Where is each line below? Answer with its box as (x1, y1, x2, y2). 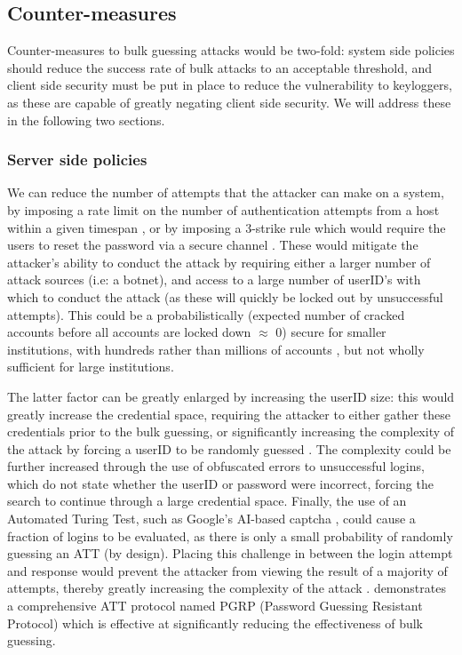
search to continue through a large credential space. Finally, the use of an (7, 491, 407, 510)
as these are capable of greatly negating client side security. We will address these (7, 92, 451, 111)
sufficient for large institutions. (7, 357, 174, 376)
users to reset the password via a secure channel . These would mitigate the (7, 236, 418, 254)
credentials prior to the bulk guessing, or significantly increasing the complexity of (7, 422, 455, 441)
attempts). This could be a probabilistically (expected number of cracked (7, 305, 405, 324)
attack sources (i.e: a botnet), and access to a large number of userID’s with (7, 270, 421, 289)
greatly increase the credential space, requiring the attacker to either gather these (7, 404, 451, 423)
